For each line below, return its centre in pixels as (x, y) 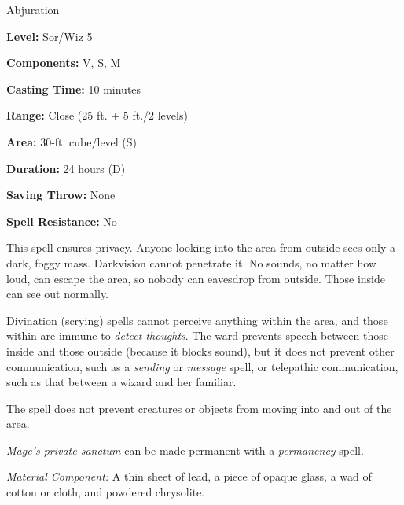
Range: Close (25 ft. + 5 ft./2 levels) (97, 115)
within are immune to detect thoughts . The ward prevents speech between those (197, 335)
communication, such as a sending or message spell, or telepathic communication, (202, 366)
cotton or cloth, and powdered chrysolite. (106, 492)
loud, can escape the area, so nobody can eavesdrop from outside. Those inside (196, 278)
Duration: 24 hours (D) (66, 168)
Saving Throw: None (61, 195)
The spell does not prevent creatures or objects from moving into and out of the (199, 408)
